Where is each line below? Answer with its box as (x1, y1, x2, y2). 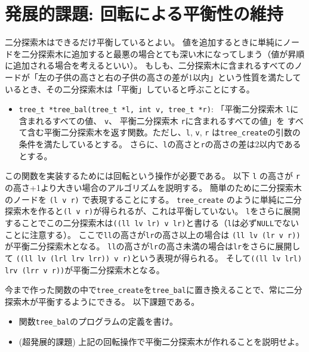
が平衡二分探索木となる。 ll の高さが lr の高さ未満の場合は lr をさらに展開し (5, 240, 301, 252)
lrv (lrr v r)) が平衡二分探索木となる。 (5, 263, 165, 276)
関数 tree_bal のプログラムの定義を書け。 (18, 315, 178, 328)
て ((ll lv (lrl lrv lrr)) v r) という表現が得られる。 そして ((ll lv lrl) (5, 251, 302, 264)
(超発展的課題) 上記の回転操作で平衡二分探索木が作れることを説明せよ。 (18, 335, 304, 348)
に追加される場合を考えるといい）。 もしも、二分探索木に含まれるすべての (5, 59, 295, 72)
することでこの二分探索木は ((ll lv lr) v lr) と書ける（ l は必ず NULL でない (5, 216, 299, 229)
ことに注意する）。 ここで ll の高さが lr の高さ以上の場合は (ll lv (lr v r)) (5, 228, 301, 240)
